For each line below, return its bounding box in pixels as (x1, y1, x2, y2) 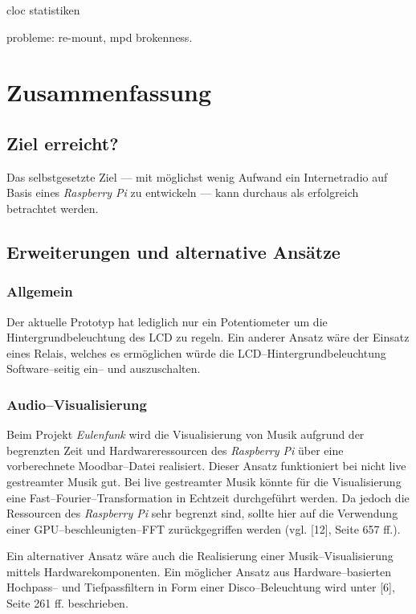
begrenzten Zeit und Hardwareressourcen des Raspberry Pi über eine (6, 441, 344, 458)
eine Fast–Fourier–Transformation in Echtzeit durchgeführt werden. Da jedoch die (6, 489, 410, 506)
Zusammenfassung (6, 76, 212, 108)
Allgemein (6, 281, 73, 301)
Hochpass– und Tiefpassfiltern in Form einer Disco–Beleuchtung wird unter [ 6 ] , (6, 579, 395, 596)
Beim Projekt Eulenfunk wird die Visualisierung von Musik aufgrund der (6, 426, 365, 443)
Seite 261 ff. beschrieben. (6, 595, 128, 612)
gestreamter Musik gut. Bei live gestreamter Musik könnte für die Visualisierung (6, 473, 402, 489)
